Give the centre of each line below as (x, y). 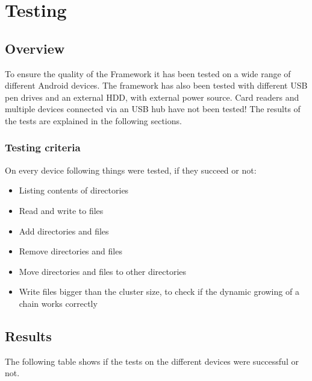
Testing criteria (43, 147)
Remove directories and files (70, 251)
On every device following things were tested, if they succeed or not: (131, 170)
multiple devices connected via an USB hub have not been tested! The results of (153, 109)
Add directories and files (64, 231)
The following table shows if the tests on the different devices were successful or (152, 361)
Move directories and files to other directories (103, 271)
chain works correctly (58, 303)
